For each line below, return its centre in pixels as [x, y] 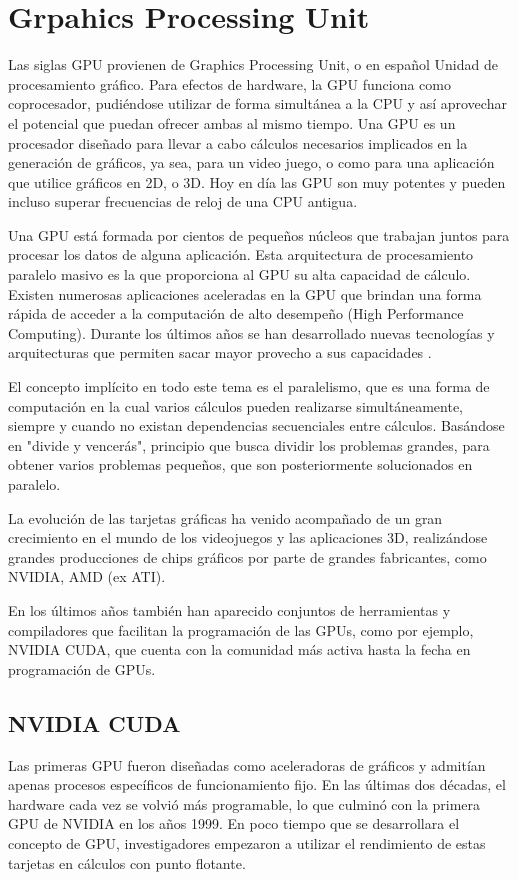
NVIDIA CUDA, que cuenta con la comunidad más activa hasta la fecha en [239, 649]
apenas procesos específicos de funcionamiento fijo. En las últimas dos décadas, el [257, 784]
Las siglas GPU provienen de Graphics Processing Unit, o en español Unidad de [253, 64]
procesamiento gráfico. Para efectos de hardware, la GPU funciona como [229, 83]
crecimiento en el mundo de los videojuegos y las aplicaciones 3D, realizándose [248, 537]
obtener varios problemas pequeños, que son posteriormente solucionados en [240, 464]
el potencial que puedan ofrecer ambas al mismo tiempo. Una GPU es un [232, 122]
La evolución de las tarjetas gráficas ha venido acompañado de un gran [225, 517]
